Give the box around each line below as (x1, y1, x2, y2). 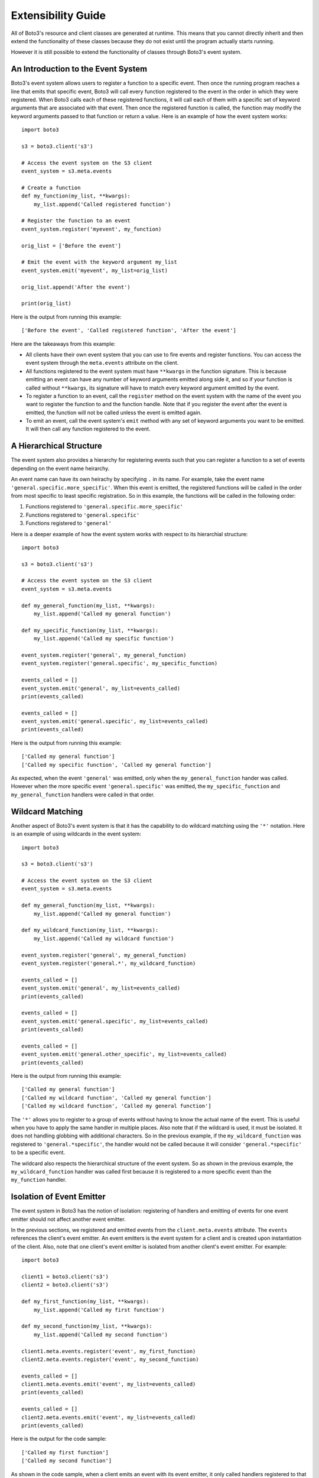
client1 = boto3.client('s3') (21, 1273, 109, 1280)
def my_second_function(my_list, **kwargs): (21, 1323, 153, 1330)
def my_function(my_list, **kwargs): (21, 193, 131, 199)
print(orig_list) (21, 300, 71, 307)
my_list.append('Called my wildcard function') (33, 935, 174, 942)
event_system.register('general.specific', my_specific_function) (21, 660, 218, 667)
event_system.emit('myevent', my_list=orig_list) (21, 267, 168, 274)
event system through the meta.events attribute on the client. (25, 359, 179, 367)
